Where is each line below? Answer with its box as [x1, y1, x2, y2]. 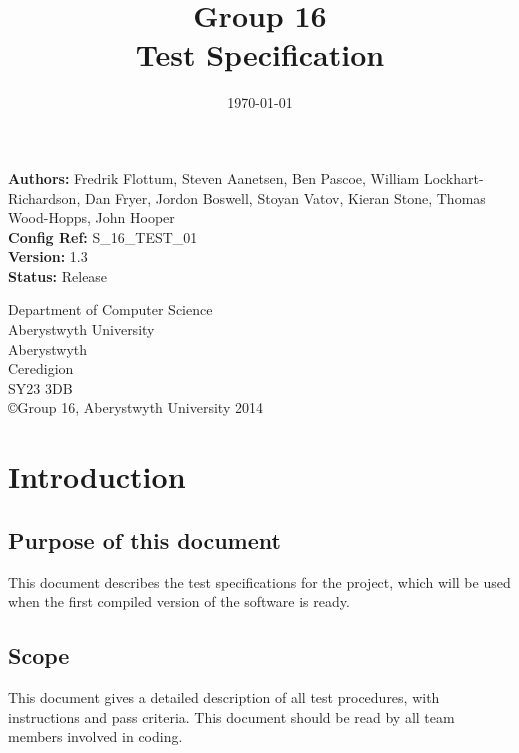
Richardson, [8, 187, 81, 208]
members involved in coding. [8, 726, 183, 747]
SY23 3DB [8, 377, 73, 398]
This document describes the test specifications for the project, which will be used [8, 571, 511, 592]
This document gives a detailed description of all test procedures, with [8, 687, 440, 707]
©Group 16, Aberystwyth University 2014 [8, 397, 263, 418]
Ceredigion [8, 358, 74, 379]
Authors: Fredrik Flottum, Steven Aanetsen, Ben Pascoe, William [8, 167, 420, 188]
